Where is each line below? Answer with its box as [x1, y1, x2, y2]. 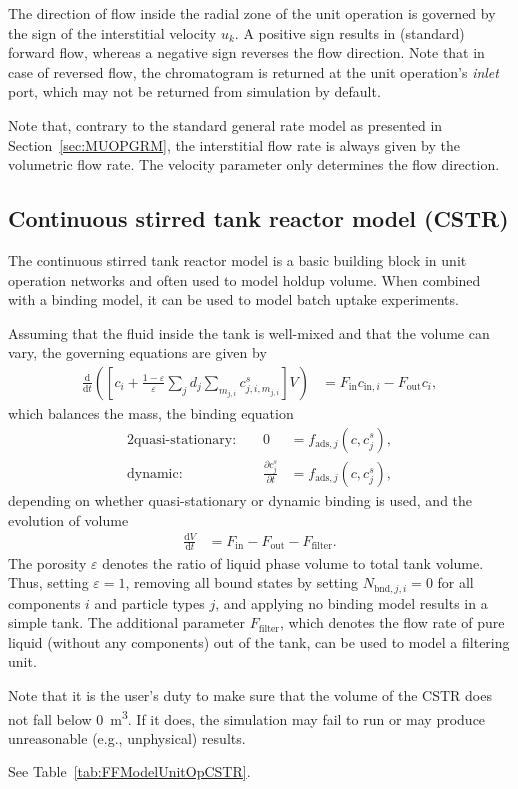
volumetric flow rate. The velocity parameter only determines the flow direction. [8, 154, 500, 175]
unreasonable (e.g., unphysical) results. [8, 727, 246, 748]
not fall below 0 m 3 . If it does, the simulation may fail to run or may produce [8, 705, 486, 729]
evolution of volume [8, 509, 129, 530]
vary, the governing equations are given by [8, 342, 267, 363]
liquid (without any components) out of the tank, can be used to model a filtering [8, 631, 510, 652]
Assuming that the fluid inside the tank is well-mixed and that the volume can [8, 322, 490, 343]
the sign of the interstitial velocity [8, 22, 217, 43]
